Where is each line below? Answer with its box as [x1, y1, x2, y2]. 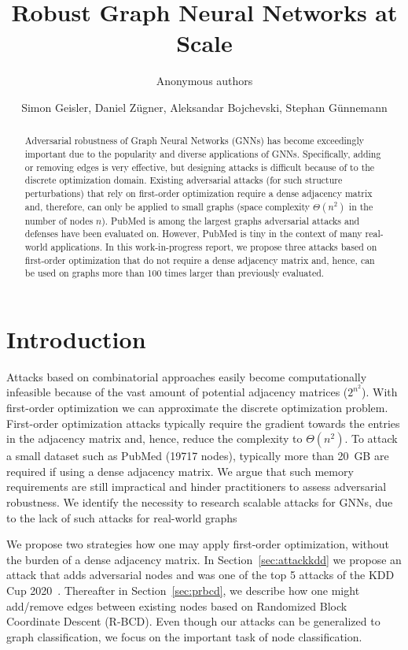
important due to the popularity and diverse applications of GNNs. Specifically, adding [24, 147, 381, 160]
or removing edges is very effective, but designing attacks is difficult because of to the [24, 160, 375, 173]
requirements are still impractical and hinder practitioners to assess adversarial [6, 478, 387, 495]
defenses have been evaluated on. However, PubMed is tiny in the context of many [24, 227, 362, 240]
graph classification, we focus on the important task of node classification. [6, 628, 362, 644]
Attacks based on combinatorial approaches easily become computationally [6, 368, 367, 384]
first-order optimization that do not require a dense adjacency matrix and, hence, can [24, 253, 375, 266]
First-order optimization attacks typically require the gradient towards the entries [6, 414, 400, 431]
